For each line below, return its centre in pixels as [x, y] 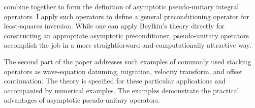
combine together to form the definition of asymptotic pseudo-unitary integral [122, 6]
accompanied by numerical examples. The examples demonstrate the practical [122, 90]
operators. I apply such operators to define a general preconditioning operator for [127, 16]
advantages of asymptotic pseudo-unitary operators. [82, 100]
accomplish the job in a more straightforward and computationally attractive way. [128, 45]
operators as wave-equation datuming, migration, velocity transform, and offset [123, 71]
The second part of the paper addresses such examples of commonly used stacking [128, 61]
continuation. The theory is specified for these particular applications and [115, 81]
